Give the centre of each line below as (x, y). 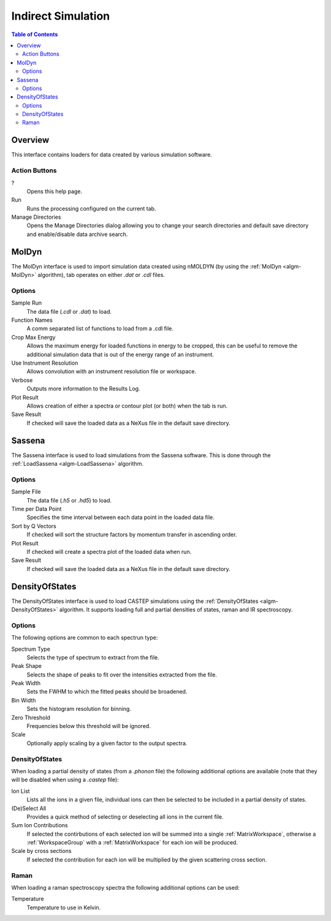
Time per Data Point (36, 509)
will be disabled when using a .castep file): (65, 780)
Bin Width (24, 700)
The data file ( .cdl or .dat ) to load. (69, 311)
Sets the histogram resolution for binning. (79, 709)
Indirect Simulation (61, 16)
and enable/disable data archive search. (77, 234)
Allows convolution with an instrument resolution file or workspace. (111, 371)
